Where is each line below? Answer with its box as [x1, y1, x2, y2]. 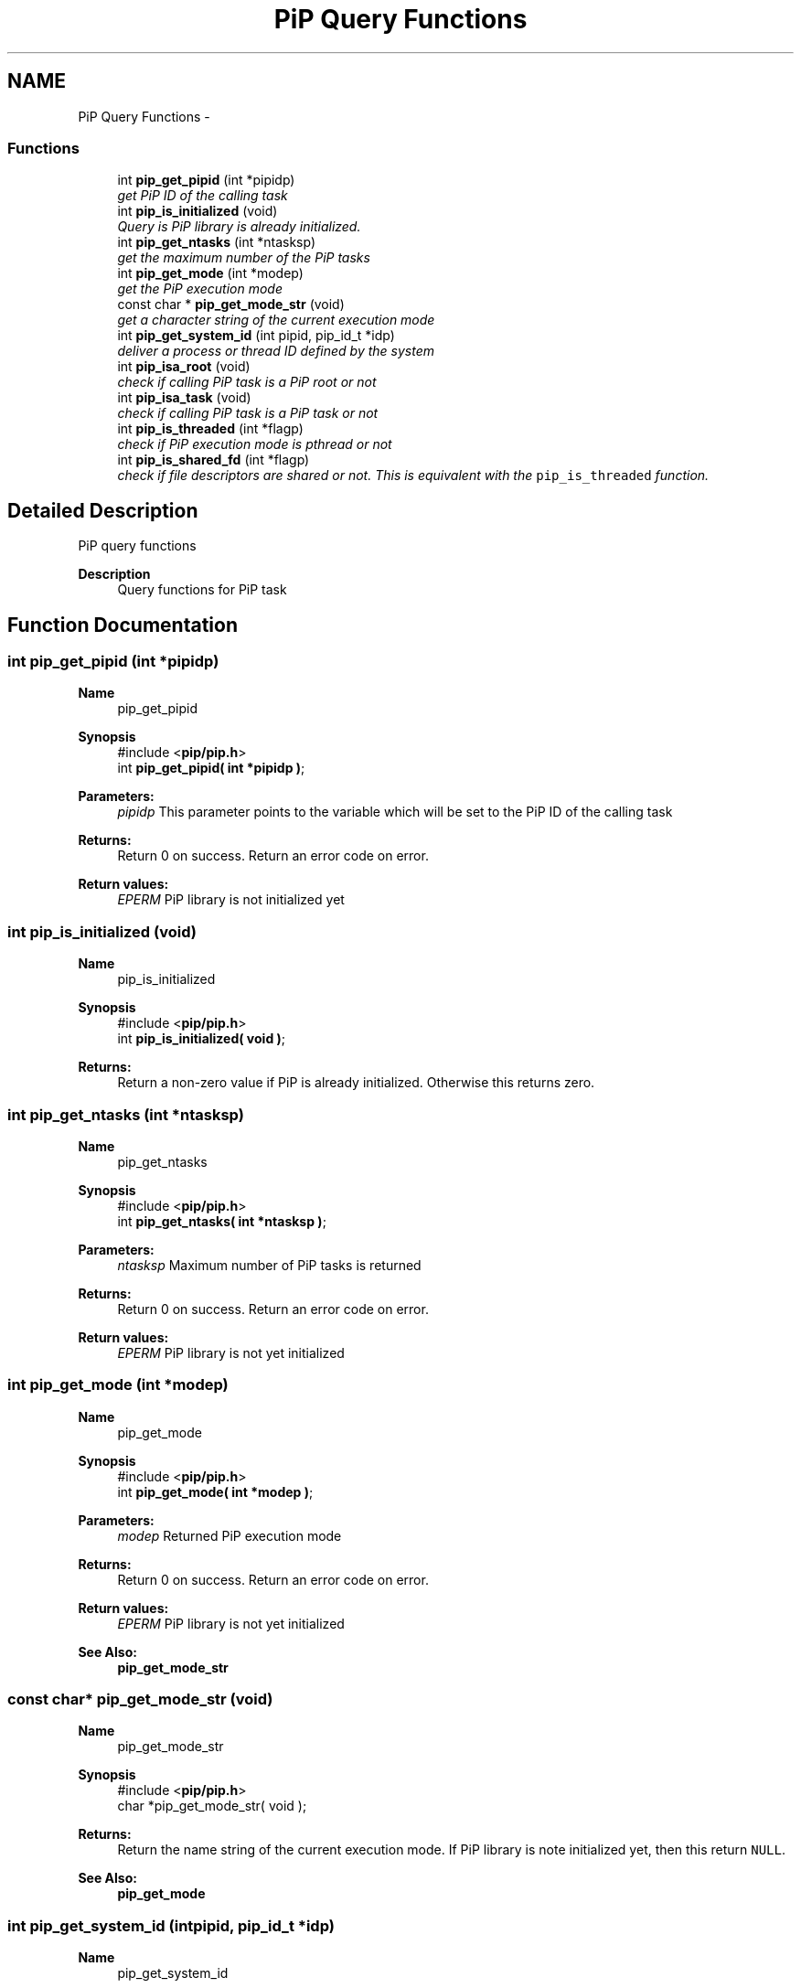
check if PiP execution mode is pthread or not [117, 436, 392, 453]
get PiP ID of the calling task [117, 187, 288, 204]
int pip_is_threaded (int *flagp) [117, 421, 304, 437]
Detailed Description [7, 498, 198, 522]
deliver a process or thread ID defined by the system [117, 343, 435, 359]
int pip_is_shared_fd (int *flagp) [117, 452, 310, 468]
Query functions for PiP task [117, 582, 287, 598]
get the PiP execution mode [117, 281, 283, 297]
